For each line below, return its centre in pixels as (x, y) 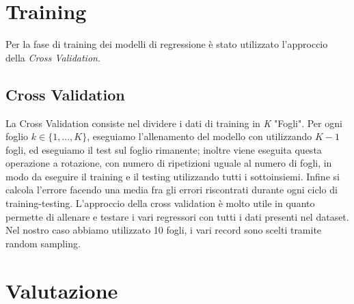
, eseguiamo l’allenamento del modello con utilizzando (200, 136)
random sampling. (43, 243)
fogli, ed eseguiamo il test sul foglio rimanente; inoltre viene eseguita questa (164, 149)
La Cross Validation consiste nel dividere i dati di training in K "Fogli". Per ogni (174, 123)
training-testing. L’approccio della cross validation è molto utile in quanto (160, 203)
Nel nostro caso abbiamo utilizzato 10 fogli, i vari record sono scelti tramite (164, 230)
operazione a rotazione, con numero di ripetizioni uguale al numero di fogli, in (169, 163)
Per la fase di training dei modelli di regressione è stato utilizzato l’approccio (167, 44)
